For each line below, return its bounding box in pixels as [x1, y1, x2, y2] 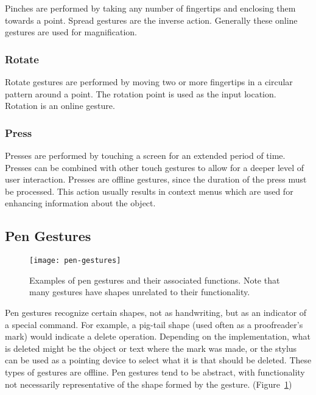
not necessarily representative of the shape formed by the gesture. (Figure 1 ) [5, 377, 292, 390]
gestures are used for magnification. [5, 26, 137, 38]
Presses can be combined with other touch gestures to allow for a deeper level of [5, 161, 304, 173]
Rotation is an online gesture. [5, 99, 115, 112]
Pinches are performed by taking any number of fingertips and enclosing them [5, 2, 296, 14]
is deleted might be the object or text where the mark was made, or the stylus [5, 341, 297, 354]
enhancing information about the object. [5, 197, 156, 209]
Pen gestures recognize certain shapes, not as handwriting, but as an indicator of [5, 306, 307, 319]
